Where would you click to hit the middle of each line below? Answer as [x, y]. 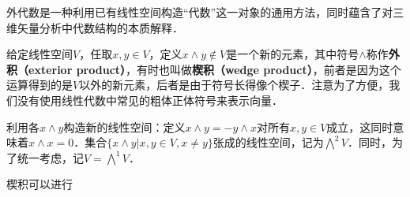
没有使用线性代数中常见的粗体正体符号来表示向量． [150, 100]
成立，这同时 [360, 126]
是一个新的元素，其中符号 [293, 54]
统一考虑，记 [50, 157]
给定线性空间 [39, 54]
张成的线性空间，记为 [268, 142]
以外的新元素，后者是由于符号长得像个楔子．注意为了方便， [234, 85]
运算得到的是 [39, 85]
